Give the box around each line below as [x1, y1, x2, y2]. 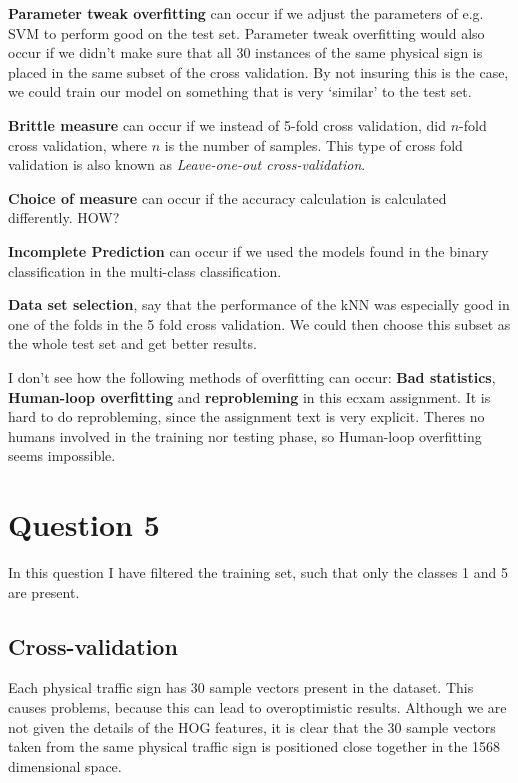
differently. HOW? [8, 207, 120, 228]
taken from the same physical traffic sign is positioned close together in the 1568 [8, 736, 501, 757]
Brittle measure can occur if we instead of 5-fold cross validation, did [8, 114, 446, 135]
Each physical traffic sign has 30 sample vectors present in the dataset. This [8, 677, 474, 698]
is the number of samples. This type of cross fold [164, 134, 463, 155]
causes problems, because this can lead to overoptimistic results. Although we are [8, 696, 507, 717]
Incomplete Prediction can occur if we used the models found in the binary [8, 240, 489, 261]
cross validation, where [8, 134, 148, 155]
